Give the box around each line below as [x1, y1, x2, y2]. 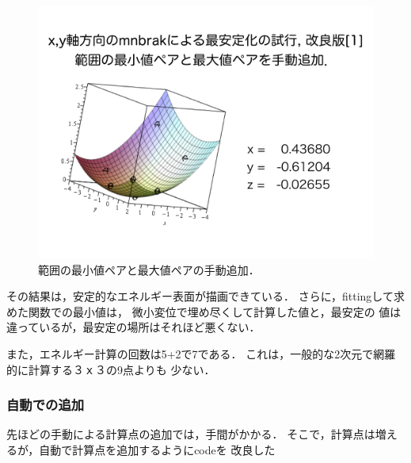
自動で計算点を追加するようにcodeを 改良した [39, 441, 276, 457]
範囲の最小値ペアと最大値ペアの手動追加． [38, 261, 260, 277]
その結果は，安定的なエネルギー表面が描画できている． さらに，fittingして [6, 288, 394, 304]
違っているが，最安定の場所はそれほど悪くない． [6, 319, 261, 335]
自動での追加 [6, 395, 85, 415]
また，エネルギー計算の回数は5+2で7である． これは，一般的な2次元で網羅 [6, 345, 396, 362]
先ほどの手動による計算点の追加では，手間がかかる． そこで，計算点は [6, 426, 375, 442]
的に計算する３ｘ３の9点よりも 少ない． [6, 361, 215, 377]
